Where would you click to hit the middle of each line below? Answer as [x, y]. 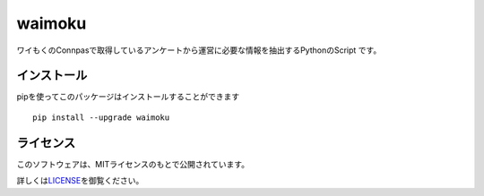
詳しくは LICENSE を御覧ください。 [80, 181]
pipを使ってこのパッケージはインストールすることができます [128, 97]
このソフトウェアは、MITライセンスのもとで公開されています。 [133, 164]
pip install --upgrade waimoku [101, 117]
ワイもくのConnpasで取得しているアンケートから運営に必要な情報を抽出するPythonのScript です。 [199, 50]
